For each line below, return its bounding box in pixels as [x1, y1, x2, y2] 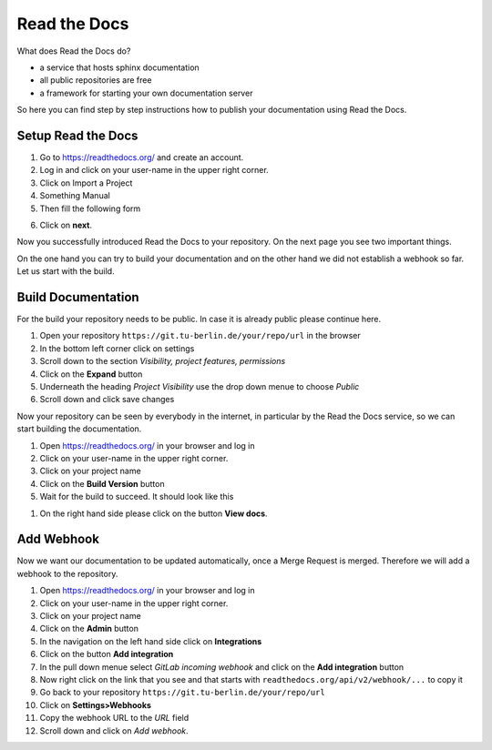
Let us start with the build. [16, 266, 115, 277]
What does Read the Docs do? [16, 46, 131, 56]
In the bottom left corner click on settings [39, 342, 195, 354]
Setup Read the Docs [16, 127, 138, 143]
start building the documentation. [16, 423, 142, 434]
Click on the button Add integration [39, 649, 174, 660]
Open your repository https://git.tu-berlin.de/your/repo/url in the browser [39, 330, 362, 341]
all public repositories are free [39, 75, 152, 86]
